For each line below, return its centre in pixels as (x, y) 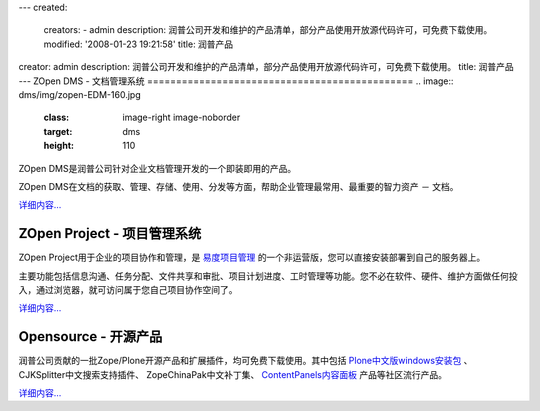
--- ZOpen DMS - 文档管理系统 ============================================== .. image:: (236, 81)
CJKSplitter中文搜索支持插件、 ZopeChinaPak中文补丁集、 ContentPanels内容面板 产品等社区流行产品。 (232, 374)
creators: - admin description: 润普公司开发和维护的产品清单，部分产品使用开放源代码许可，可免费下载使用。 (268, 30)
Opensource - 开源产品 (90, 336)
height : (59, 146)
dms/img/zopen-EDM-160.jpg (79, 94)
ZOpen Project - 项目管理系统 (110, 233)
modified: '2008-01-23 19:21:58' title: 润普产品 (138, 44)
